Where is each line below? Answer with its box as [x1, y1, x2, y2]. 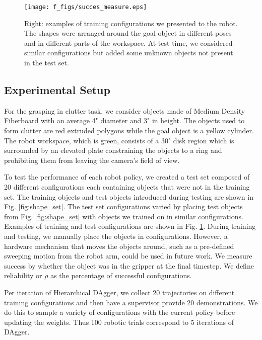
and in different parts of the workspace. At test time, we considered [24, 37, 233, 48]
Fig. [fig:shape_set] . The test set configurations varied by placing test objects [4, 201, 243, 212]
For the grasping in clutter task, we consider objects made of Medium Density [4, 105, 245, 116]
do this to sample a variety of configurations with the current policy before [4, 307, 235, 317]
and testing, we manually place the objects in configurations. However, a [4, 230, 228, 241]
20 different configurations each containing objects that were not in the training [4, 181, 250, 192]
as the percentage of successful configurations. [50, 270, 192, 281]
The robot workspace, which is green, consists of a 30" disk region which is [4, 135, 234, 145]
